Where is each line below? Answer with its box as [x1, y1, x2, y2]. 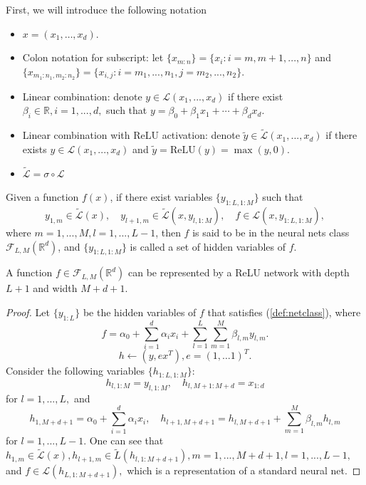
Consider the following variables [6, 363, 145, 378]
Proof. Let [6, 305, 50, 320]
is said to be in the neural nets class [192, 225, 350, 240]
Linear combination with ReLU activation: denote [22, 127, 240, 142]
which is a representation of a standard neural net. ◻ [127, 463, 361, 478]
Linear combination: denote [22, 88, 142, 103]
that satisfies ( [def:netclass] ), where [207, 305, 361, 320]
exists [22, 141, 47, 156]
